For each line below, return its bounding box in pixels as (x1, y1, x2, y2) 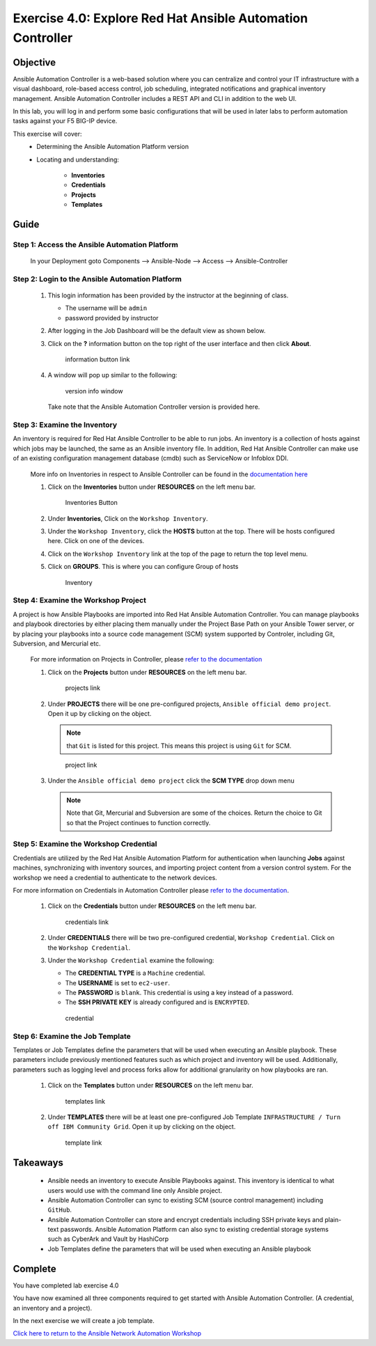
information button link (65, 355, 130, 363)
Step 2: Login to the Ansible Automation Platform (13, 274, 182, 283)
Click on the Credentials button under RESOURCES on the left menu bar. (47, 902, 257, 910)
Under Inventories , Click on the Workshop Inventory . (47, 514, 208, 522)
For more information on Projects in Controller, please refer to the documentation (30, 655, 263, 664)
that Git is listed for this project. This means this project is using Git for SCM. (66, 742, 292, 750)
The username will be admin (65, 304, 148, 313)
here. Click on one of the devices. (47, 537, 145, 545)
